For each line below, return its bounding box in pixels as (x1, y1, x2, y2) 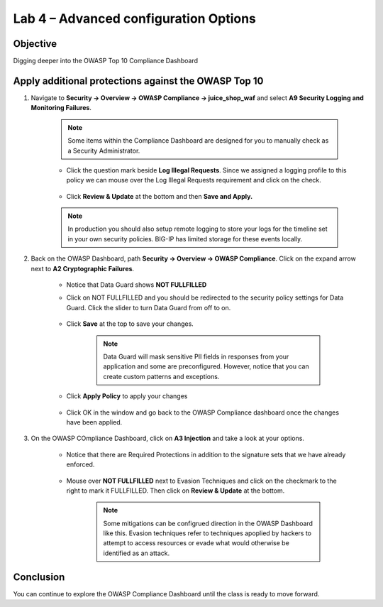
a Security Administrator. (67, 146, 140, 155)
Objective (13, 38, 57, 50)
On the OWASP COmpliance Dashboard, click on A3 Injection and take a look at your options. (30, 434, 305, 443)
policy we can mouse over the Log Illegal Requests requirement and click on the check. (66, 176, 322, 185)
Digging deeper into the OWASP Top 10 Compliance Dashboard (13, 57, 199, 65)
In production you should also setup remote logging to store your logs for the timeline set (67, 224, 328, 234)
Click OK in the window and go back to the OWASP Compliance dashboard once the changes (66, 408, 340, 417)
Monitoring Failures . (30, 104, 92, 112)
